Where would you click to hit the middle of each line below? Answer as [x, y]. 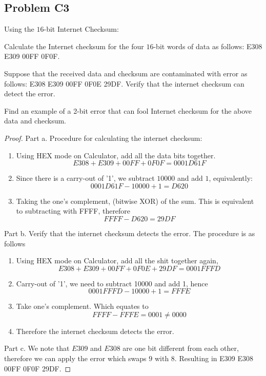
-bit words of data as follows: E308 [208, 46]
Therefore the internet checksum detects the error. [95, 331]
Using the [19, 29]
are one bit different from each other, [181, 348]
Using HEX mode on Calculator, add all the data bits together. [116, 155]
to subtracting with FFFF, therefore [73, 211]
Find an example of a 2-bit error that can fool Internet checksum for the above [128, 110]
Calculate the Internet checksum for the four [74, 46]
